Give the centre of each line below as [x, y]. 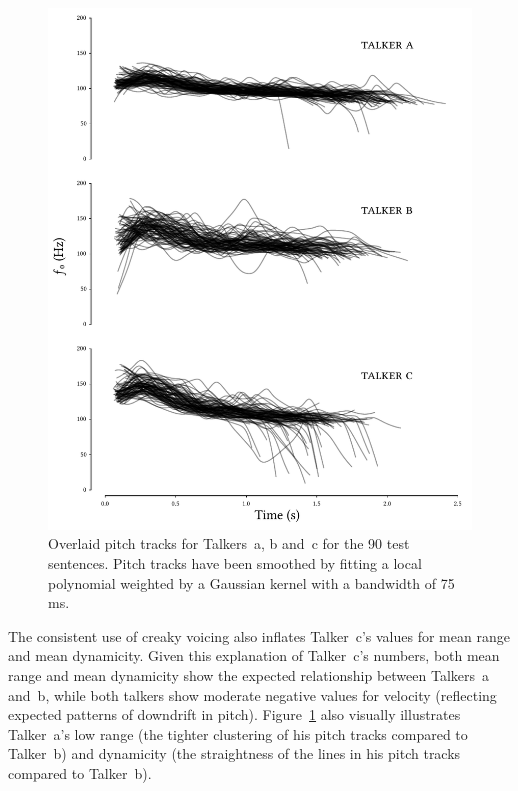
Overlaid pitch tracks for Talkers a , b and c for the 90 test [229, 543]
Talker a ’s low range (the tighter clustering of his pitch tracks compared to [238, 733]
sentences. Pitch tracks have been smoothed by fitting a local [235, 563]
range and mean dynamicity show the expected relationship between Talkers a [248, 675]
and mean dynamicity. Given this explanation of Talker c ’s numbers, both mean [254, 655]
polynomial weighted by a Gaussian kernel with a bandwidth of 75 [251, 582]
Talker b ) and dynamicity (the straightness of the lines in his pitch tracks [234, 753]
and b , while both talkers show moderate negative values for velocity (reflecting [252, 694]
